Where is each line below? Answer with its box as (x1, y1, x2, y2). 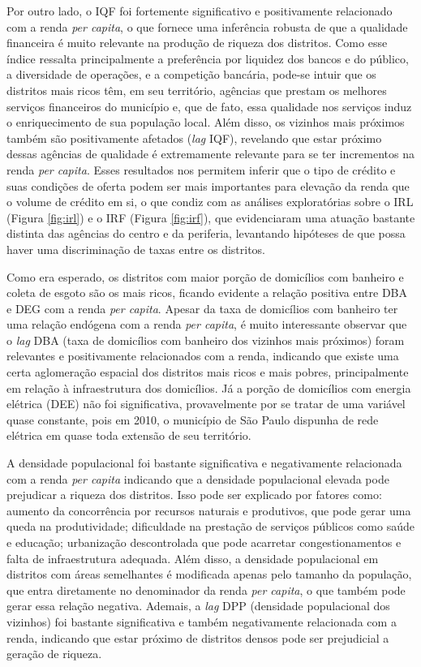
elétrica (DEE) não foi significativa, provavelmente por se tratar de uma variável (6, 395, 406, 412)
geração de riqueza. (6, 645, 102, 662)
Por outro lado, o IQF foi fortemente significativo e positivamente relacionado (6, 2, 393, 19)
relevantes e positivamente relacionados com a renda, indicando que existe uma (6, 347, 399, 364)
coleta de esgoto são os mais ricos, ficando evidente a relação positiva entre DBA (6, 284, 407, 301)
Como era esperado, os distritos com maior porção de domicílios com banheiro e (6, 268, 404, 285)
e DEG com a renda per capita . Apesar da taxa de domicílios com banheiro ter (6, 299, 398, 316)
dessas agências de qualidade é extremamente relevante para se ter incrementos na (6, 145, 415, 162)
